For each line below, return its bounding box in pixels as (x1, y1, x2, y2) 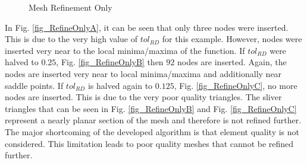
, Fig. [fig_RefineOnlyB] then (56, 56, 164, 68)
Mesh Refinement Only (29, 1, 112, 13)
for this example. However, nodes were (162, 33, 302, 45)
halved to (5, 56, 39, 68)
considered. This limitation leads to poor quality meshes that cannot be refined (5, 137, 294, 149)
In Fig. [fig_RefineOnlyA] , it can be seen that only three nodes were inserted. (5, 21, 289, 33)
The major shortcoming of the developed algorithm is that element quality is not (5, 125, 300, 138)
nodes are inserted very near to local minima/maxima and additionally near (5, 67, 282, 79)
